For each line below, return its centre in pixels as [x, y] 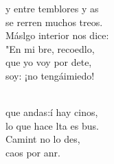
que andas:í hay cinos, [52, 112]
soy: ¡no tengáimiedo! [50, 75]
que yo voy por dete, [49, 62]
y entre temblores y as [52, 8]
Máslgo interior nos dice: [57, 35]
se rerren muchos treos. [54, 22]
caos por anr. [33, 152]
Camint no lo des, [43, 139]
